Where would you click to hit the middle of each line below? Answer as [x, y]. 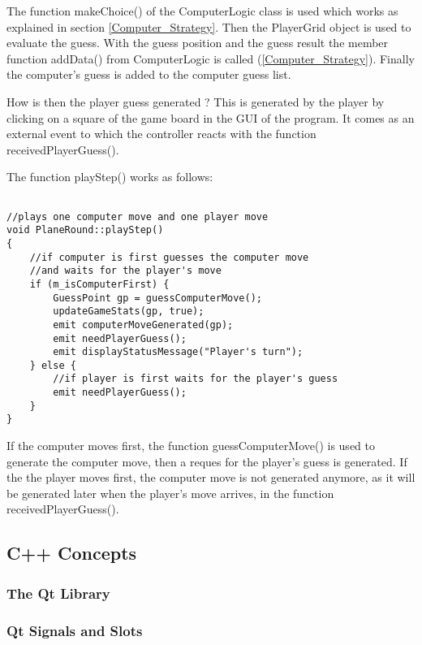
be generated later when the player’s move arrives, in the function [170, 493]
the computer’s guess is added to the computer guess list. [149, 74]
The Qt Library [58, 593]
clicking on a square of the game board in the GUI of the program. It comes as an [211, 117]
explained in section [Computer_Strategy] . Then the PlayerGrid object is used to [209, 26]
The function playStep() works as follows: [110, 177]
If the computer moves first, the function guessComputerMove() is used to [191, 446]
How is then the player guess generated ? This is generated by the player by [196, 101]
